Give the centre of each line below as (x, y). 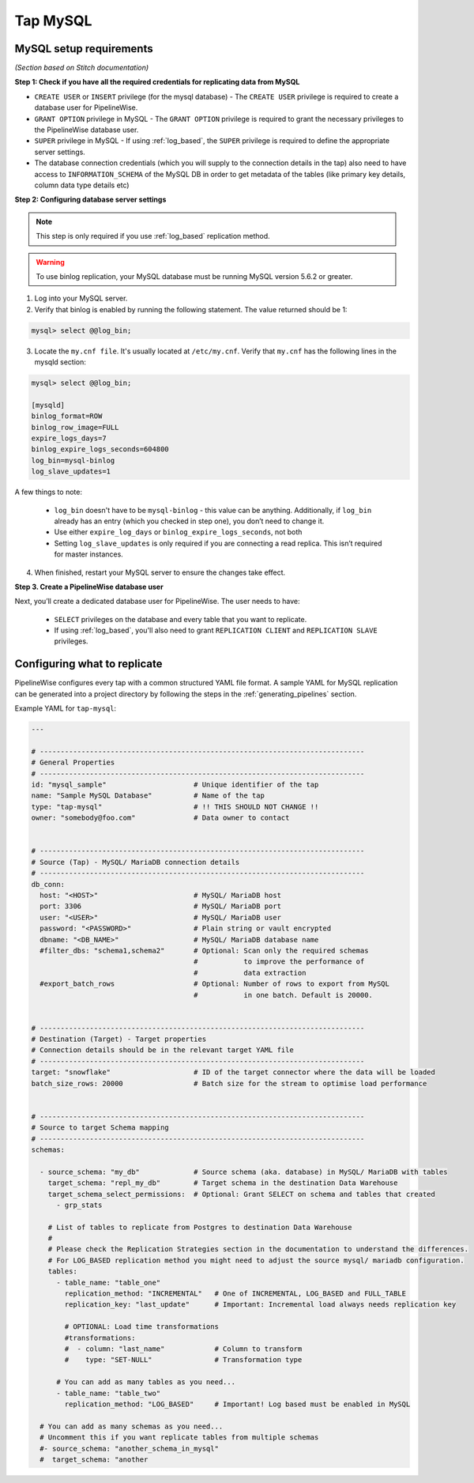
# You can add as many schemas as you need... (132, 1426)
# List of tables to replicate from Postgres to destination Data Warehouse (200, 1227)
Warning (50, 262)
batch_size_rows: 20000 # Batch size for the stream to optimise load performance (229, 1083)
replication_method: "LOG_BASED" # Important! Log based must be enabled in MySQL (237, 1404)
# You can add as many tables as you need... (146, 1382)
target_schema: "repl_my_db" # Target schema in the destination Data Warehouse (223, 1183)
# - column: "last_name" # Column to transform (183, 1349)
